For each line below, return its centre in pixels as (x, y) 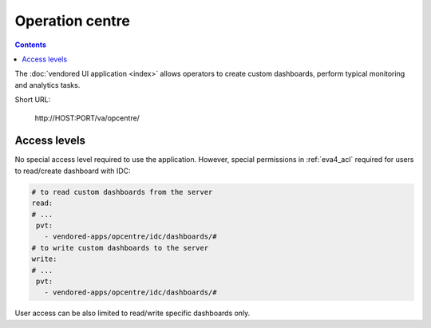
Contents (31, 45)
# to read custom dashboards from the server (122, 192)
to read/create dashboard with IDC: (73, 171)
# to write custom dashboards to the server (120, 248)
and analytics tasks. (47, 85)
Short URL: (33, 100)
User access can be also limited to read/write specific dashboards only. (132, 313)
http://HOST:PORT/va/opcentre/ (87, 118)
